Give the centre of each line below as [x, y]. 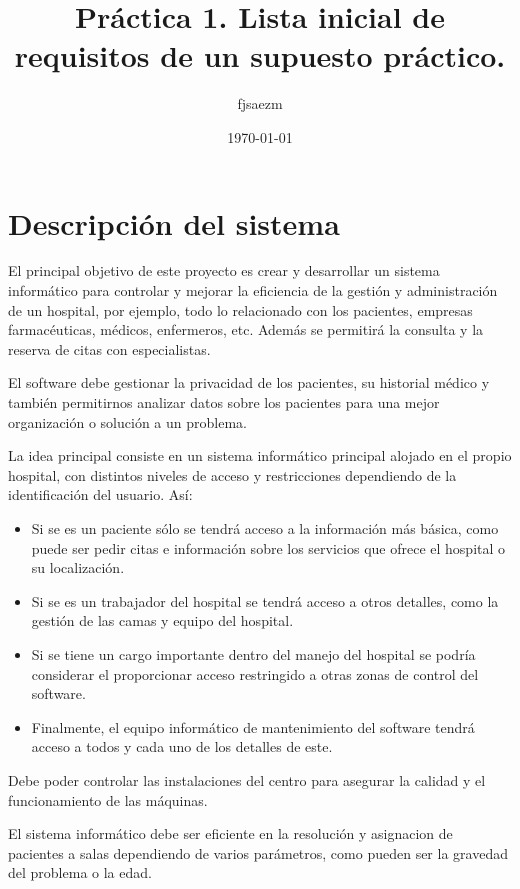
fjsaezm [260, 103]
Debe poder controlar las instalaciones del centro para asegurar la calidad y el [247, 779]
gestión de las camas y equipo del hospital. [162, 620]
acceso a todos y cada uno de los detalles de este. [182, 746]
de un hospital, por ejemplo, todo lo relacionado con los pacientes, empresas [240, 309]
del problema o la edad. [80, 872]
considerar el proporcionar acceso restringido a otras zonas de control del [255, 673]
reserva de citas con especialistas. [109, 348]
